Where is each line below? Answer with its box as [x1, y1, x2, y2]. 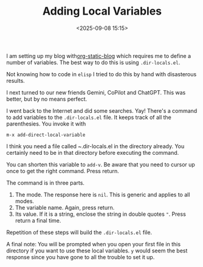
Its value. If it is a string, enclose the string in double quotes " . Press [15, 210, 187, 218]
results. [6, 77, 26, 84]
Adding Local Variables [42, 4, 162, 18]
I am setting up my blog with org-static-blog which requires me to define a [6, 52, 191, 59]
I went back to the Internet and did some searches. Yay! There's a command [6, 107, 198, 114]
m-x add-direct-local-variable [6, 132, 86, 138]
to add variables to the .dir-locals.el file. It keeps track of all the [6, 113, 172, 121]
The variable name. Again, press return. [15, 204, 115, 211]
